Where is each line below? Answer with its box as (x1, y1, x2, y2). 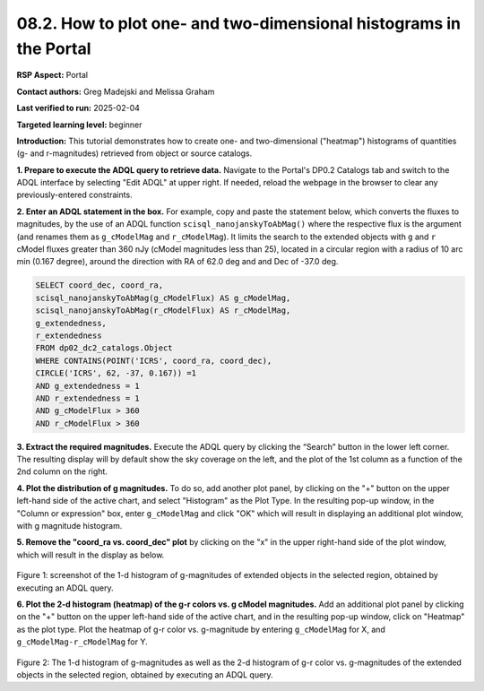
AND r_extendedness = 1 (35, 393, 141, 403)
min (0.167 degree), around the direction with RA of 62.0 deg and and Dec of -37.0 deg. (16, 256, 339, 267)
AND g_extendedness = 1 (35, 381, 141, 391)
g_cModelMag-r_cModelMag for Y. (16, 636, 148, 647)
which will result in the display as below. (16, 549, 165, 560)
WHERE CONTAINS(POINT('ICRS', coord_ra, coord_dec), (35, 355, 272, 366)
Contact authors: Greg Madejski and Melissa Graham (16, 86, 215, 97)
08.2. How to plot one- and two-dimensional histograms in (16, 13, 462, 33)
